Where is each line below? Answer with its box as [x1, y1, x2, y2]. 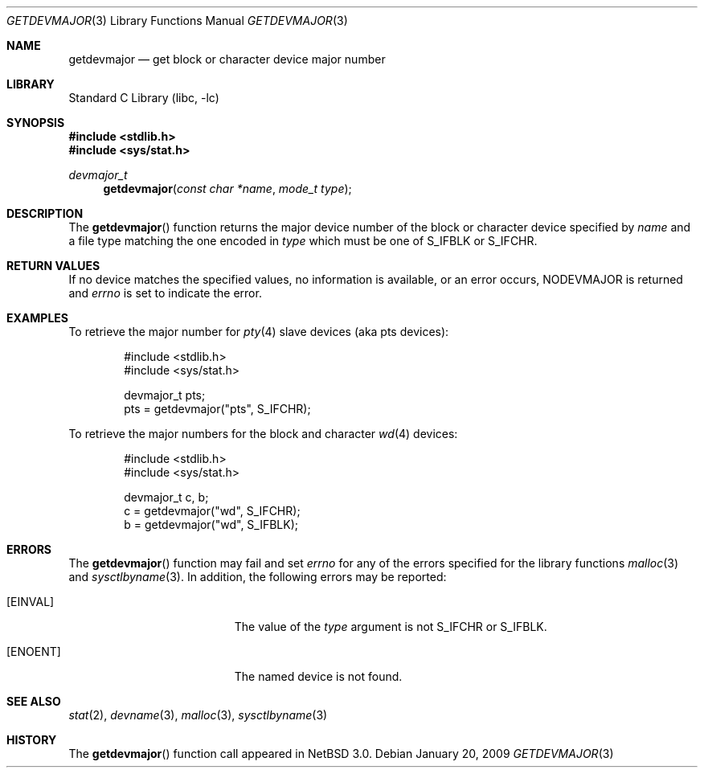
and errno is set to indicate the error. [68, 286, 262, 300]
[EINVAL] [6, 595, 55, 608]
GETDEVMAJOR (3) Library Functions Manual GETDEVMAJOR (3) [6, 14, 348, 27]
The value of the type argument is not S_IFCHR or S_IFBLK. [234, 620, 547, 633]
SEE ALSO [6, 694, 61, 708]
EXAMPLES [6, 311, 68, 325]
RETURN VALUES [6, 259, 100, 272]
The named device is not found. [234, 670, 403, 683]
